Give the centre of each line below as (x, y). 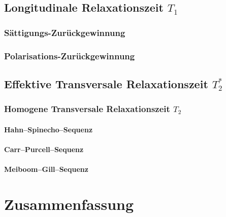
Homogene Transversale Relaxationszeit (87, 109)
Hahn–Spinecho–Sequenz (49, 129)
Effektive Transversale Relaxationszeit (106, 83)
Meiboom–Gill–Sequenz (46, 169)
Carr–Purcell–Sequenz (44, 149)
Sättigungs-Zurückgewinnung (65, 32)
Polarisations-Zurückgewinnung (70, 56)
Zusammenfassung (69, 204)
